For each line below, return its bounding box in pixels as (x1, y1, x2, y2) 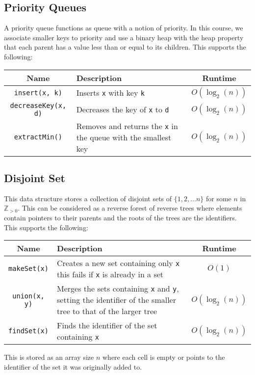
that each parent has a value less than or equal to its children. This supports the (4, 42, 246, 52)
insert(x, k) (14, 88, 62, 97)
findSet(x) (8, 327, 49, 335)
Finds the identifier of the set (57, 320, 157, 331)
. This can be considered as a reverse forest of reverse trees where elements (18, 203, 242, 213)
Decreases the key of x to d (76, 104, 169, 115)
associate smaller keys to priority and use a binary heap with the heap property (4, 32, 244, 42)
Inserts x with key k (76, 87, 145, 99)
